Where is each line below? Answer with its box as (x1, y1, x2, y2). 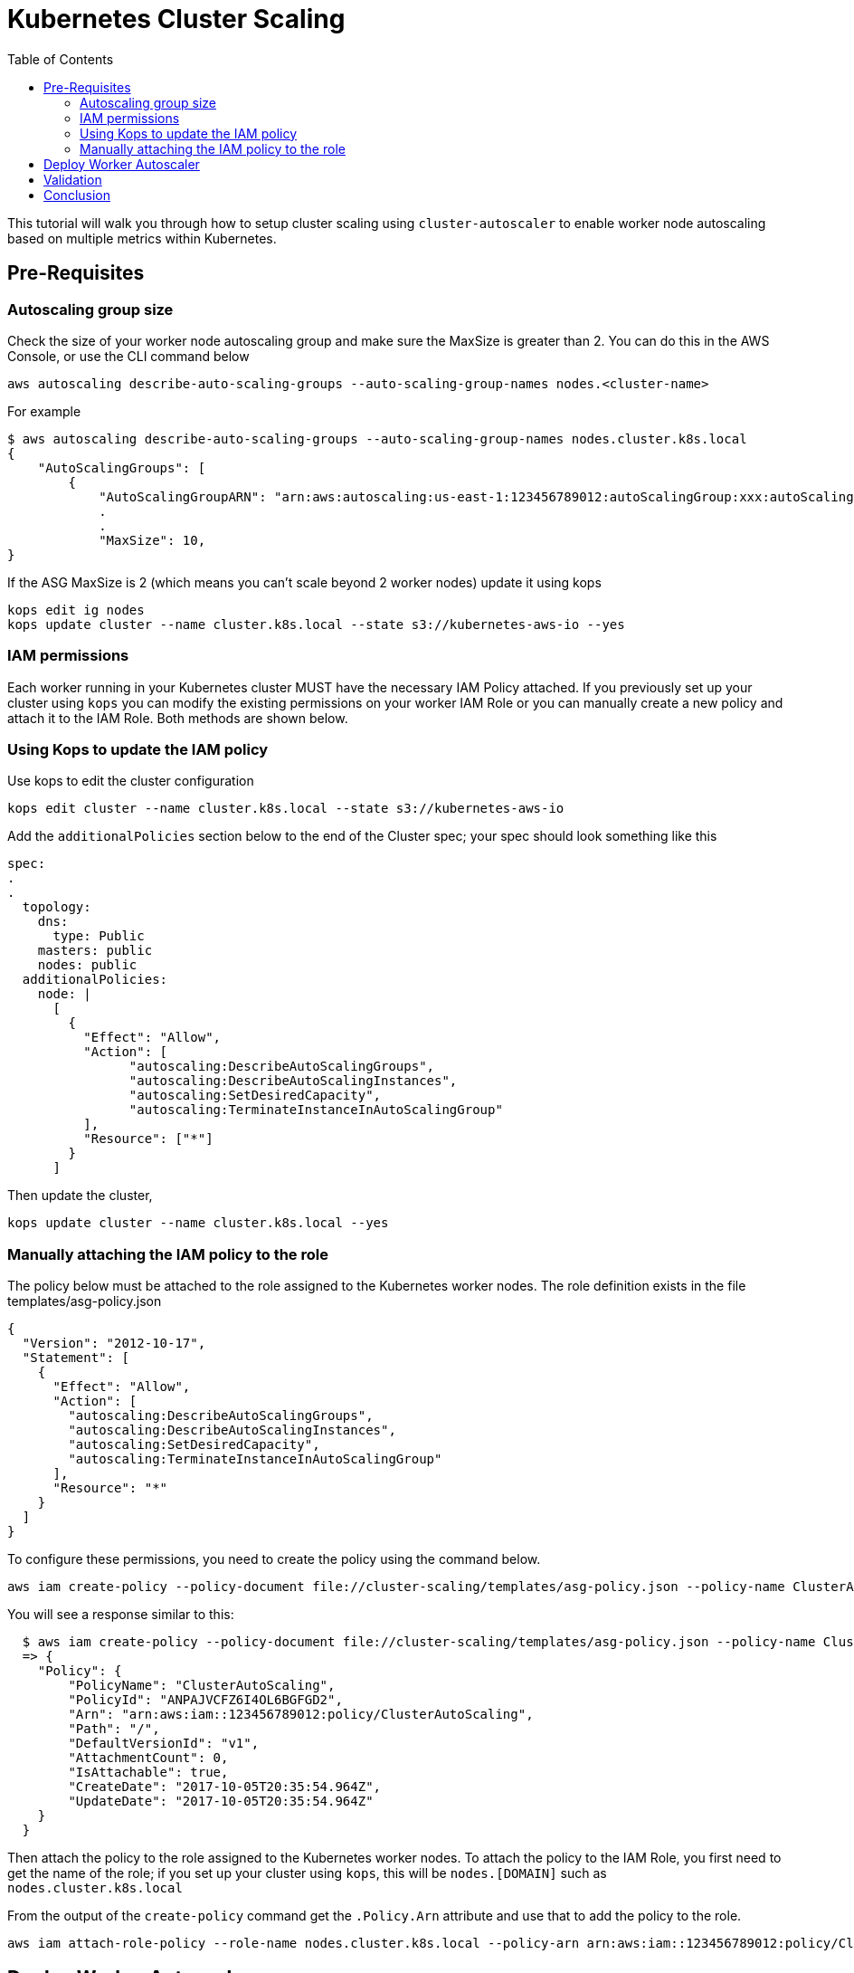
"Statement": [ (22, 1350, 129, 1366)
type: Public (52, 929, 145, 944)
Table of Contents (7, 51, 114, 67)
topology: (22, 900, 91, 915)
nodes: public (37, 958, 138, 973)
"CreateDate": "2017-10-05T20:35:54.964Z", (68, 1779, 382, 1795)
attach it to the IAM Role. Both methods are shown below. (7, 710, 348, 726)
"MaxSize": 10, (99, 532, 206, 548)
